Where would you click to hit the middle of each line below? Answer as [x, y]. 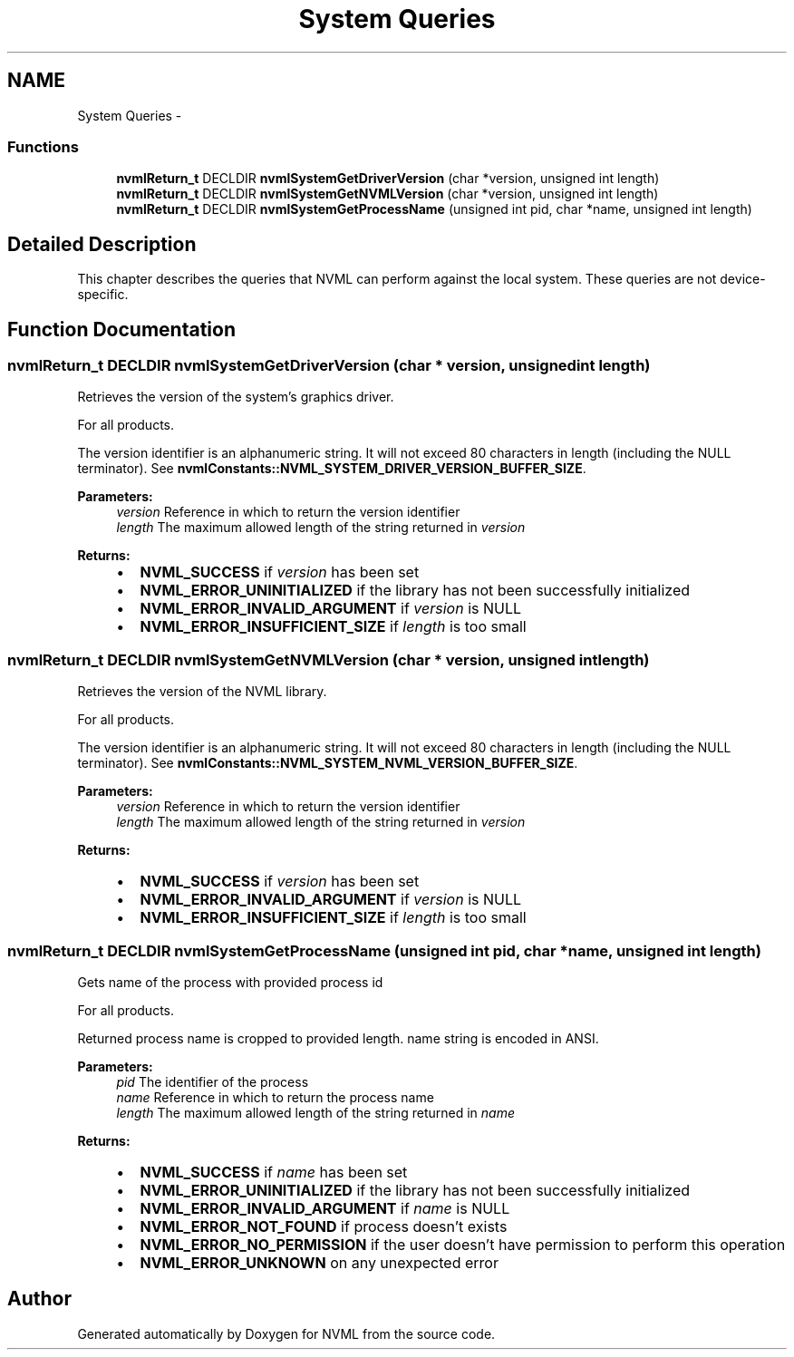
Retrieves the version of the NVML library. [202, 692]
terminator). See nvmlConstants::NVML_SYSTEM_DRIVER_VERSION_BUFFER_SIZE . [332, 469]
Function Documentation [121, 329]
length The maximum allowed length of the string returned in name [316, 1112]
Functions [43, 146]
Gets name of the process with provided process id [230, 982]
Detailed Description [102, 244]
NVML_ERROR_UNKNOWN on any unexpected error [319, 1262]
